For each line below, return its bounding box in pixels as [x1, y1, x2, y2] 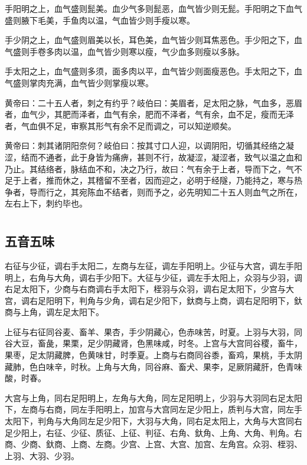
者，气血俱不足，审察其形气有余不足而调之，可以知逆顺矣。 [5, 119, 236, 132]
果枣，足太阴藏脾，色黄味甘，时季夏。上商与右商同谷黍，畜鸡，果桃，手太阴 [5, 349, 302, 361]
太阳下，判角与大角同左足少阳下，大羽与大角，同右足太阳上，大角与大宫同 [5, 415, 294, 427]
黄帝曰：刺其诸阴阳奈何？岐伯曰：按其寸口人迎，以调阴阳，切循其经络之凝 [5, 139, 294, 152]
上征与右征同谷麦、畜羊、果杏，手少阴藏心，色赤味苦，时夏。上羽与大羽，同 [5, 325, 302, 338]
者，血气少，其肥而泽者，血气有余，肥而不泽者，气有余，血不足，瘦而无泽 [5, 108, 294, 120]
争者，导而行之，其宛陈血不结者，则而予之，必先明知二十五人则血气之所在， [5, 185, 302, 198]
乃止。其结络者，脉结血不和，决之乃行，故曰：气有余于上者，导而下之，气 [5, 162, 294, 175]
